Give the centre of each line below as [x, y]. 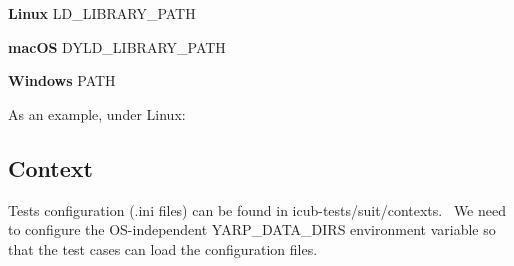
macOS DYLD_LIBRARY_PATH [117, 46]
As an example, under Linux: [97, 113]
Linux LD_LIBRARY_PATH [102, 13]
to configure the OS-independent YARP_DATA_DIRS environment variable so [252, 229]
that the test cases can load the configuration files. [163, 248]
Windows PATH [62, 80]
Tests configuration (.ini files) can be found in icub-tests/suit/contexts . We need [257, 209]
